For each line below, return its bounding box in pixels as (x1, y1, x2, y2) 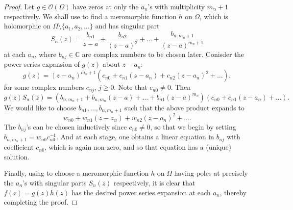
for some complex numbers (4, 82, 84, 92)
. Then (171, 82, 191, 92)
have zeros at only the (73, 1, 139, 11)
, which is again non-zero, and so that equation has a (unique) (44, 142, 231, 152)
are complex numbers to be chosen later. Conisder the (82, 49, 244, 59)
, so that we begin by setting (150, 121, 236, 131)
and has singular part (95, 21, 160, 31)
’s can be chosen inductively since (26, 121, 127, 131)
